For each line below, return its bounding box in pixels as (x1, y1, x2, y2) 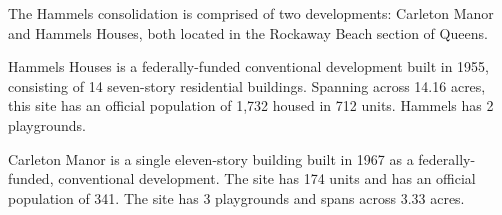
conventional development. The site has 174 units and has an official (58, 168, 476, 189)
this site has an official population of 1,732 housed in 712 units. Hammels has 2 (8, 95, 494, 116)
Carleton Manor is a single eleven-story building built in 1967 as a (8, 148, 414, 169)
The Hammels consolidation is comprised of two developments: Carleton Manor (8, 3, 494, 23)
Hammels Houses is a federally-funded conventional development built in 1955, (8, 56, 490, 77)
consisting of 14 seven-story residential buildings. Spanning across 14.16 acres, (8, 75, 486, 96)
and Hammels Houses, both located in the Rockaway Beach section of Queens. (8, 22, 488, 43)
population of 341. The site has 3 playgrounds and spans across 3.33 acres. (8, 187, 465, 208)
